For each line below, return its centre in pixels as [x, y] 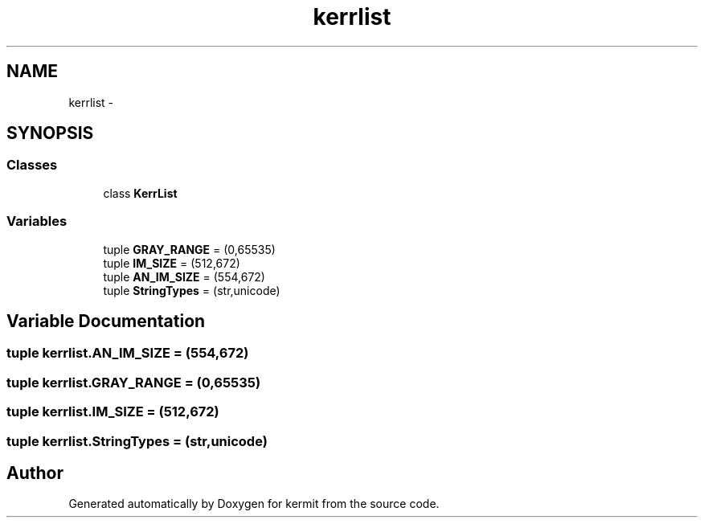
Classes [32, 165]
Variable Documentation [106, 321]
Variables [37, 221]
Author [35, 473]
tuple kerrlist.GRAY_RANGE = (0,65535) [134, 382]
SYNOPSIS [50, 133]
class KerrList [140, 193]
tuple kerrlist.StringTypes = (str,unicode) [137, 441]
